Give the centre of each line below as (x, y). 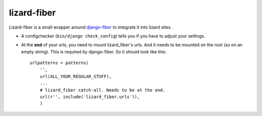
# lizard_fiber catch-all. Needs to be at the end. (102, 90)
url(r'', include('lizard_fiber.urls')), (90, 97)
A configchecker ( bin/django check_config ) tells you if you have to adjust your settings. (113, 36)
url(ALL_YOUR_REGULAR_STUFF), (75, 76)
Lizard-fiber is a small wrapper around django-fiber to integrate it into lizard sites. (90, 27)
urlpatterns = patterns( (59, 63)
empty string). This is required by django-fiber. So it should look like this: (94, 51)
